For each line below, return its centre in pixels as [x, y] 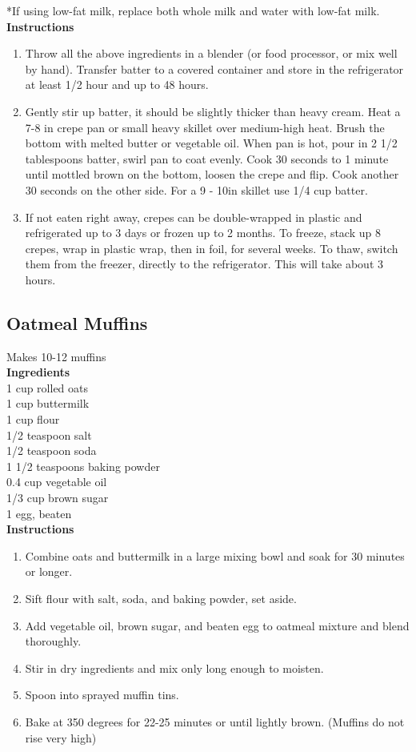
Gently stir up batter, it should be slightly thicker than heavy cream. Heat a [213, 111]
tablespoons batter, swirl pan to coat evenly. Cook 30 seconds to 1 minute [207, 158]
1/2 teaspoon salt [49, 434]
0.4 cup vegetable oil [57, 482]
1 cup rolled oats [48, 387]
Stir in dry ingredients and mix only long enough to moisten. [174, 668]
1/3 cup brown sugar [58, 498]
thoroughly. [53, 641]
